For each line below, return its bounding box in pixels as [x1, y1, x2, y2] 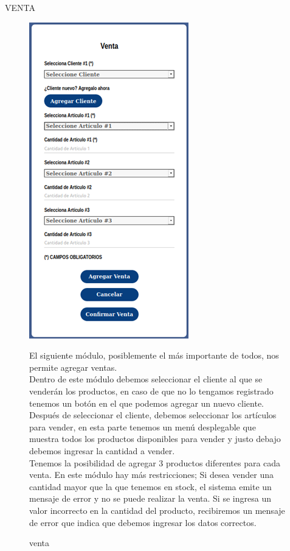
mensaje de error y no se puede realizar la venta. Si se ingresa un [29, 492, 271, 505]
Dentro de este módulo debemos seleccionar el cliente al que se [29, 373, 263, 385]
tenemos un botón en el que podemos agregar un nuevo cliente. [29, 396, 264, 409]
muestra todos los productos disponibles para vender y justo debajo [29, 432, 281, 445]
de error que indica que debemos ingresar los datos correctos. [29, 516, 257, 528]
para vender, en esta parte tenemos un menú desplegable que [29, 420, 256, 433]
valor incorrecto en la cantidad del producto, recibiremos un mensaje [29, 504, 285, 516]
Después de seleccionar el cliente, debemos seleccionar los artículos [29, 409, 277, 421]
